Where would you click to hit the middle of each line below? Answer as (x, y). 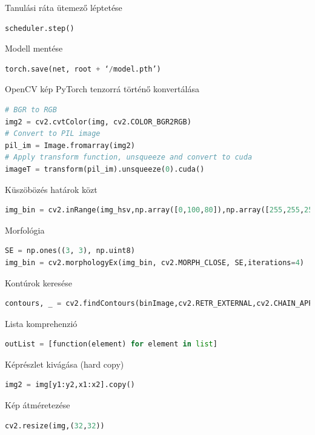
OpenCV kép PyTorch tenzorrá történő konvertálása (102, 89)
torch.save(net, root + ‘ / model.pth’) (83, 69)
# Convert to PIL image (53, 134)
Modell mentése (34, 48)
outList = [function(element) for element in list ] (111, 344)
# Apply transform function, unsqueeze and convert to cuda (129, 157)
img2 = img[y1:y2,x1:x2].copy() (70, 385)
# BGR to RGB (31, 110)
